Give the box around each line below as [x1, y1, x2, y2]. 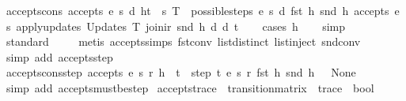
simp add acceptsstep [6, 48, 113, 65]
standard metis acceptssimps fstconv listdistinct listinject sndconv [6, 33, 361, 50]
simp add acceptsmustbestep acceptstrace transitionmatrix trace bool [6, 79, 374, 95]
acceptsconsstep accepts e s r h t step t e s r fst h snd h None [6, 64, 356, 80]
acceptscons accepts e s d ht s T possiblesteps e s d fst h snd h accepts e [6, 2, 400, 18]
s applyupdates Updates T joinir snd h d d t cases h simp [6, 17, 346, 34]
